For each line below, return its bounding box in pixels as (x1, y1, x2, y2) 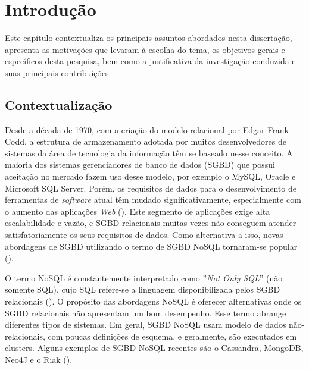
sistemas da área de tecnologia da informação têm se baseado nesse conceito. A (5, 146, 293, 159)
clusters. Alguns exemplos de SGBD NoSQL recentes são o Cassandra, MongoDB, (5, 341, 304, 354)
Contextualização (5, 95, 113, 114)
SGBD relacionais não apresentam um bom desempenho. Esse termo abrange (5, 306, 286, 319)
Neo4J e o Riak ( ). (5, 353, 73, 365)
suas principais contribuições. (5, 66, 111, 79)
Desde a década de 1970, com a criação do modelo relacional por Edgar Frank (5, 123, 289, 136)
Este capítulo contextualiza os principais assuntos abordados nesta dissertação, (5, 32, 292, 44)
